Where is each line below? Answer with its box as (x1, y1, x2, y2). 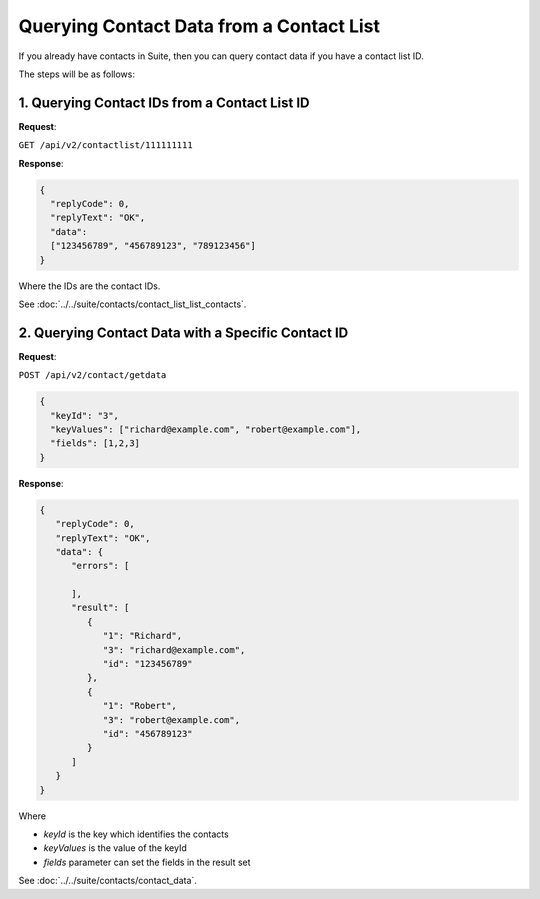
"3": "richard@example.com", (102, 644, 246, 655)
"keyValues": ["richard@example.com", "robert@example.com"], (50, 424, 362, 435)
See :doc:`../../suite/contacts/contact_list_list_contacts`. (18, 298, 247, 310)
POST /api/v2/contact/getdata (18, 370, 167, 381)
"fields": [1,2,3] (50, 438, 140, 449)
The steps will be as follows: (18, 68, 135, 80)
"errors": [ (71, 560, 130, 572)
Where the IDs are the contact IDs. (18, 280, 161, 292)
